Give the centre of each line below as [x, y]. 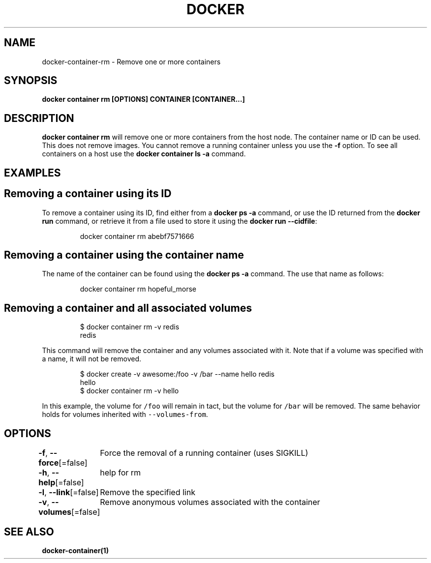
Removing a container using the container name [124, 255]
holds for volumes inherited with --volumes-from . [125, 415]
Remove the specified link [148, 492]
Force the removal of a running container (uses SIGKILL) [204, 453]
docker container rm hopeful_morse [138, 289]
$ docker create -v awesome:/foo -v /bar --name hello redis [177, 374]
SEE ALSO [29, 532]
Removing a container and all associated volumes [128, 308]
